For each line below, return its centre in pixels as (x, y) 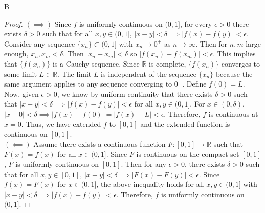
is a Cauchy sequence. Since (96, 63)
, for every (196, 23)
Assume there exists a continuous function (100, 144)
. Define (194, 84)
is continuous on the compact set (188, 154)
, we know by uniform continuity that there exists (135, 93)
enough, (16, 54)
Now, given (21, 93)
